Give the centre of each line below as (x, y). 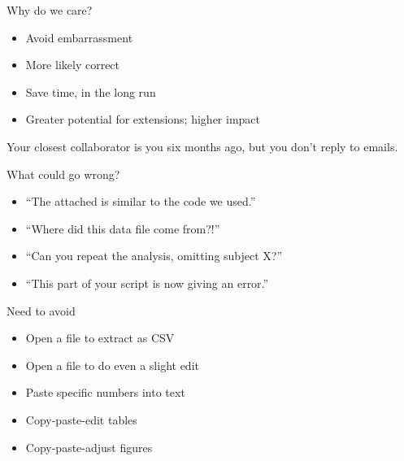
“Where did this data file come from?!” (123, 228)
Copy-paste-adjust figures (89, 447)
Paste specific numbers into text (105, 392)
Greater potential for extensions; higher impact (143, 119)
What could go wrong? (63, 174)
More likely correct (73, 65)
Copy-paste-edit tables (81, 419)
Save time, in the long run (91, 91)
